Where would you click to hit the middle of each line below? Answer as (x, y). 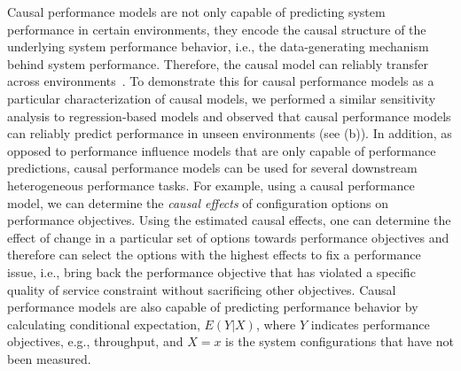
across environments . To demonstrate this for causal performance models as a (221, 81)
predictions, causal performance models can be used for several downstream (212, 168)
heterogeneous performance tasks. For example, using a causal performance (211, 185)
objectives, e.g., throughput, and (95, 341)
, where (276, 324)
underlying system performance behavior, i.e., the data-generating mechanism (218, 46)
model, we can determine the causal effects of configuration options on (198, 202)
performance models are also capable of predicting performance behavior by (213, 307)
